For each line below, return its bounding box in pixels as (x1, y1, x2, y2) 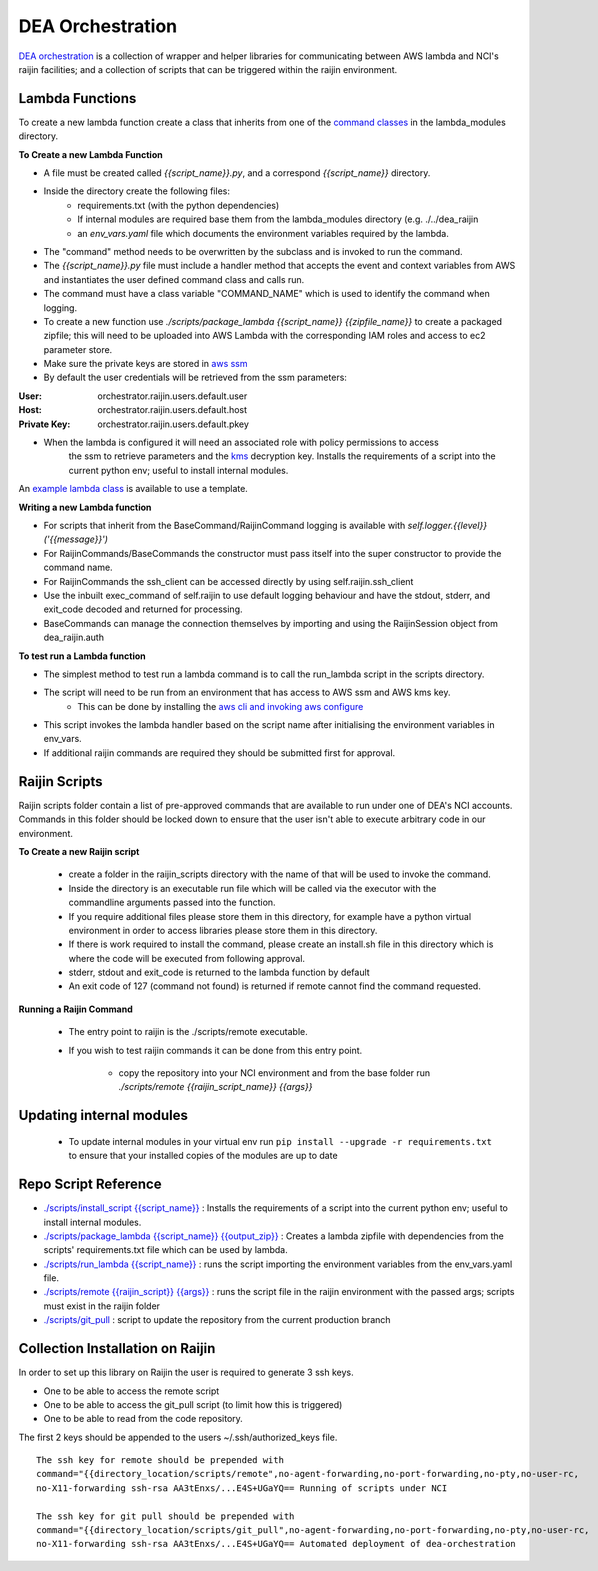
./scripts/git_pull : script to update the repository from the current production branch (43, 1314, 391, 1326)
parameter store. (43, 343, 113, 355)
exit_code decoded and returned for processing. (43, 603, 244, 615)
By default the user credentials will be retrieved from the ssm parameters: (43, 371, 347, 384)
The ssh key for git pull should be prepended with (36, 1510, 295, 1522)
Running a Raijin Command (18, 1003, 134, 1015)
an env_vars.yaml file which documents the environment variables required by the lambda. (77, 227, 449, 239)
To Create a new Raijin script (18, 845, 140, 857)
